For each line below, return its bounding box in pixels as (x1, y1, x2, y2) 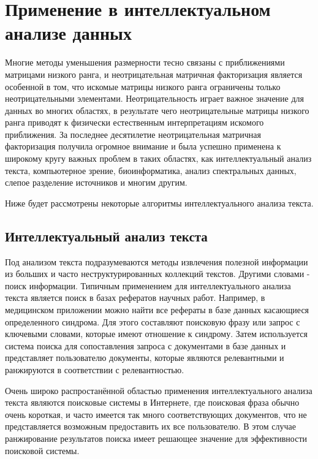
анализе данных (5, 20, 132, 45)
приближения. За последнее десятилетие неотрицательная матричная (5, 127, 261, 140)
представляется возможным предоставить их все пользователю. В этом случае (5, 420, 297, 433)
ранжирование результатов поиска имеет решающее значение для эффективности (5, 431, 308, 444)
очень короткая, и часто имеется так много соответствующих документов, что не (5, 408, 307, 420)
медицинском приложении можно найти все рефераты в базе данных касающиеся (5, 303, 309, 316)
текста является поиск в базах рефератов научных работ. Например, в (5, 291, 265, 304)
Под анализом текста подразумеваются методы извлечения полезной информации (5, 255, 308, 268)
